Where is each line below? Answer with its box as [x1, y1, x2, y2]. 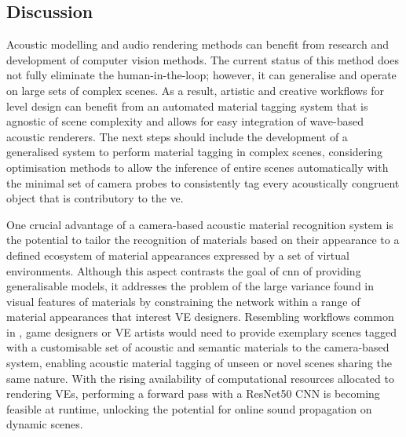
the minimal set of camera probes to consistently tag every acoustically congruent [6, 174, 400, 191]
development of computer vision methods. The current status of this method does [6, 51, 399, 67]
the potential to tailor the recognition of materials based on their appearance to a [6, 231, 400, 248]
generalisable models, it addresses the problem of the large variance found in [6, 278, 375, 294]
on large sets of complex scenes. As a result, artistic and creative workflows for [6, 82, 385, 98]
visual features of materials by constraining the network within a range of [6, 293, 360, 309]
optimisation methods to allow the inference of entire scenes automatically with [6, 158, 389, 175]
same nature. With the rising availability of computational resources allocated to [6, 370, 394, 386]
